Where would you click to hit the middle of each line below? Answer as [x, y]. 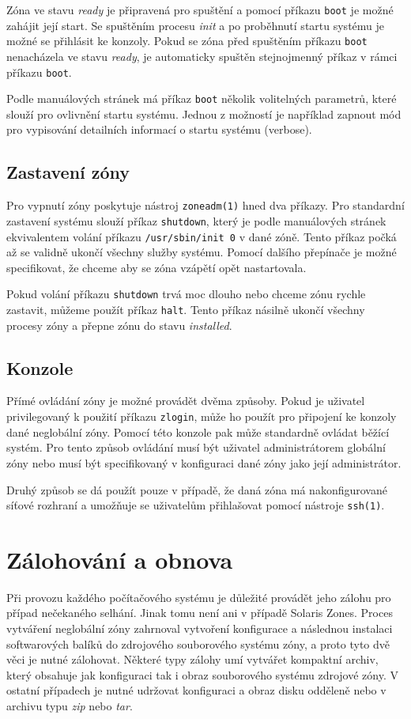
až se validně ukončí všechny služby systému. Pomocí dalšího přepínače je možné [202, 252]
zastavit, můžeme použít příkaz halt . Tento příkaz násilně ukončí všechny [186, 310]
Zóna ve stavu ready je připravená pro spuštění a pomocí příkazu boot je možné [200, 9]
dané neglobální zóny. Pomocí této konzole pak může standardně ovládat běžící [198, 431]
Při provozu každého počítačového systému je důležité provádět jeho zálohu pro [199, 597]
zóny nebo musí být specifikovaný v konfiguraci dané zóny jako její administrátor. [204, 462]
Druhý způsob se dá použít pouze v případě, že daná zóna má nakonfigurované [197, 489]
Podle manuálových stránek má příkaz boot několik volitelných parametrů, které [202, 98]
